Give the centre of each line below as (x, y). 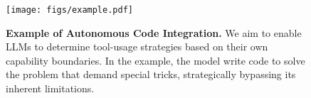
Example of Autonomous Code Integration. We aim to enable (154, 32)
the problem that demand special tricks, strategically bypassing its (151, 74)
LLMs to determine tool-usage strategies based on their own (137, 47)
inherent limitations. (50, 88)
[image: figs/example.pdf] (69, 10)
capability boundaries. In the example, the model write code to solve (155, 60)
